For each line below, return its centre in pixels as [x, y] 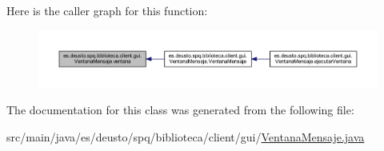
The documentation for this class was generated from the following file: [180, 110]
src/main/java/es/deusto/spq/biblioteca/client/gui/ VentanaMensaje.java [186, 136]
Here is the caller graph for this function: [107, 10]
